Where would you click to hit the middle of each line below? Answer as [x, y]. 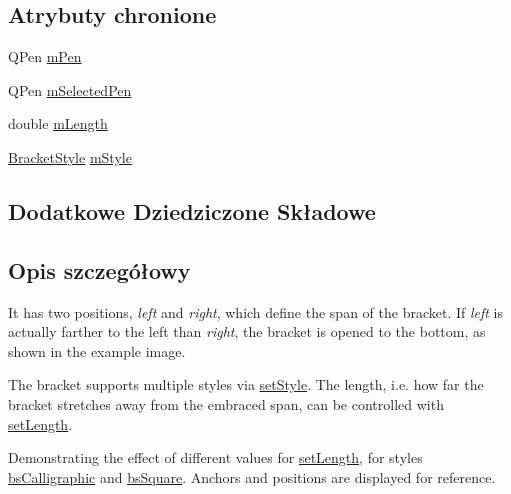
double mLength [58, 123]
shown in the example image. [97, 350]
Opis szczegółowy [99, 269]
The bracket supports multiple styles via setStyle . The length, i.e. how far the [246, 384]
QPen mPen [45, 56]
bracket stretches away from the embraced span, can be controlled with [226, 403]
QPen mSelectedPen [70, 89]
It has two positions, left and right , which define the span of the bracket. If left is [256, 311]
